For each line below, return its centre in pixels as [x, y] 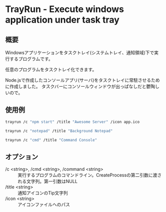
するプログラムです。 [31, 59]
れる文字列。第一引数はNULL [47, 181]
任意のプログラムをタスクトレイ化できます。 [51, 69]
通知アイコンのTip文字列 [43, 193]
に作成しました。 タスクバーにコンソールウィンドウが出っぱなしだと [76, 86]
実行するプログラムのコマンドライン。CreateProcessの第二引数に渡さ [90, 175]
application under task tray [62, 20]
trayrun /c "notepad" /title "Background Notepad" [59, 131]
